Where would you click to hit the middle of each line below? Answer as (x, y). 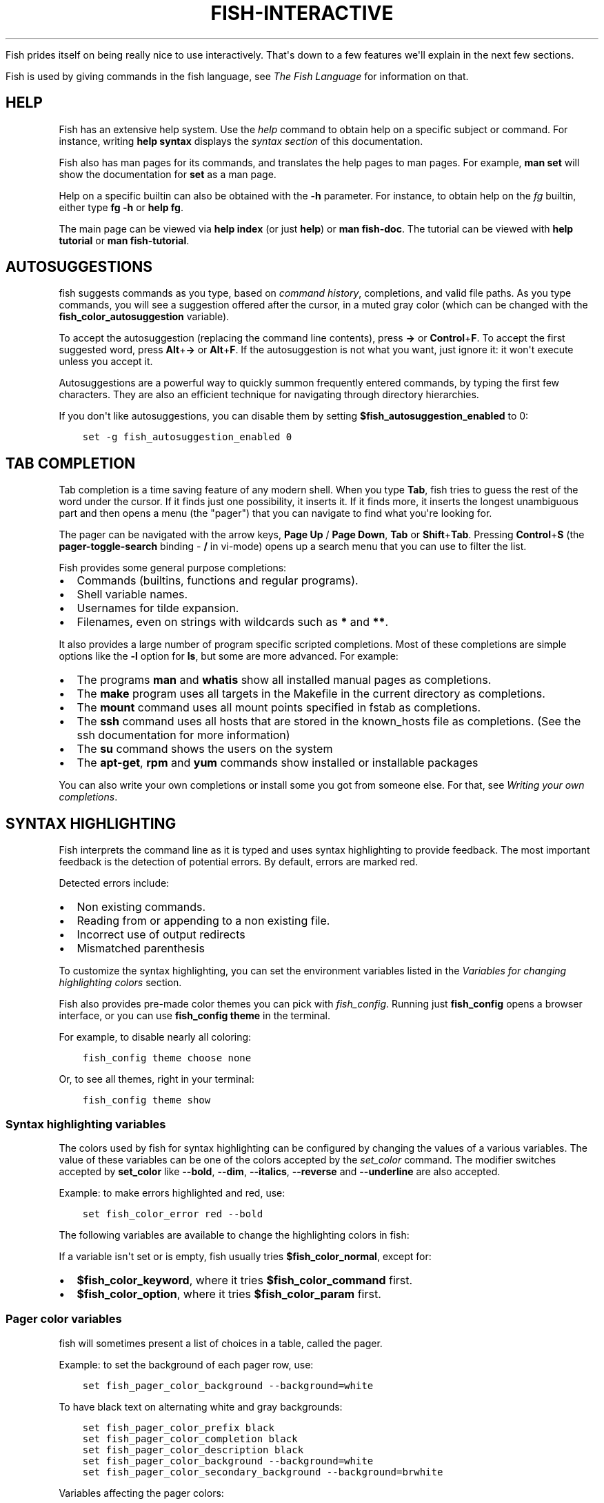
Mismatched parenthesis (141, 949)
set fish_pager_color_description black (193, 1450)
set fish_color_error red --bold (173, 1214)
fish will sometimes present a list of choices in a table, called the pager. (221, 1343)
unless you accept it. (106, 362)
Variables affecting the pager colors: (141, 1493)
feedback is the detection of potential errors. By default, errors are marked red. (239, 862)
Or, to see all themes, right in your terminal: (157, 1079)
